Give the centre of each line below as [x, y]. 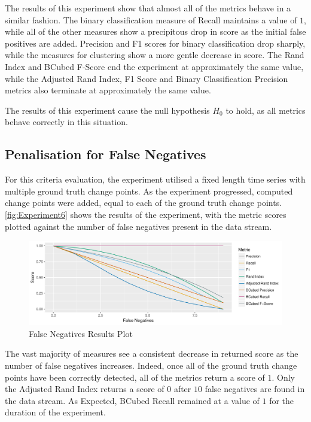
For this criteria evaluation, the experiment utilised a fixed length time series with [155, 179]
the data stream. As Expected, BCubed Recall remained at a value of [132, 400]
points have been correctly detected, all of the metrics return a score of [135, 377]
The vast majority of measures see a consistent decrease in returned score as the [152, 353]
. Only [283, 377]
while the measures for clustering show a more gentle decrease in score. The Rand [155, 55]
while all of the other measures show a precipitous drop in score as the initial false [155, 31]
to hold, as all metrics [266, 110]
